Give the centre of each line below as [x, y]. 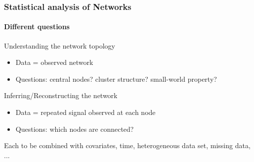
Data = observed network [54, 62]
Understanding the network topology [60, 45]
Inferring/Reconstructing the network [61, 95]
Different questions [37, 27]
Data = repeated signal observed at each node [85, 112]
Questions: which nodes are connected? [75, 129]
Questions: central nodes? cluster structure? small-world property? [116, 79]
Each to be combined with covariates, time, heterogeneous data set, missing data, [127, 145]
